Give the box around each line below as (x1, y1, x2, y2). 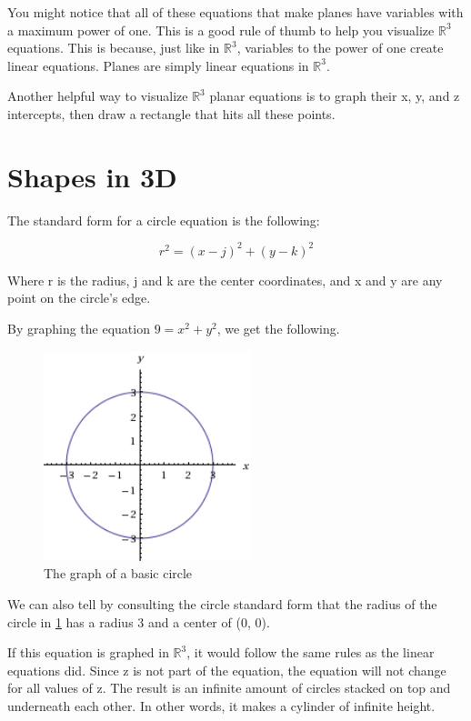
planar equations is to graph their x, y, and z (209, 86, 460, 105)
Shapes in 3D (7, 157, 177, 195)
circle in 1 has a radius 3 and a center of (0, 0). (7, 612, 270, 631)
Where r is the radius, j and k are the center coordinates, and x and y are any (7, 270, 443, 289)
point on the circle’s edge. (7, 288, 151, 307)
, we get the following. (216, 318, 340, 337)
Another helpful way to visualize (7, 86, 188, 105)
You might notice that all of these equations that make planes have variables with (7, 3, 464, 21)
